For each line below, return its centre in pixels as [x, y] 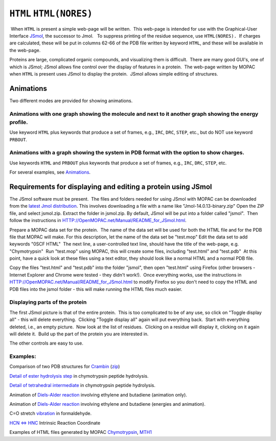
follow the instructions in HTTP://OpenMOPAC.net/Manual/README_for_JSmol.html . [98, 220]
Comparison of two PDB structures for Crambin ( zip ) [65, 366]
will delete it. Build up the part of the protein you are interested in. [79, 334]
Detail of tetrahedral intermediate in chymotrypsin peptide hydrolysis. [83, 385]
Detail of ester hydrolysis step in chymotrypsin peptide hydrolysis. [79, 376]
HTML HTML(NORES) [51, 13]
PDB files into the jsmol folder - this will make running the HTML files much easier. [96, 289]
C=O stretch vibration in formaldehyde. [51, 413]
